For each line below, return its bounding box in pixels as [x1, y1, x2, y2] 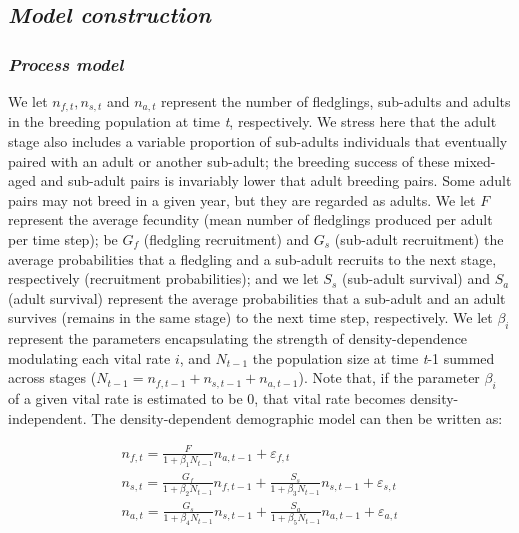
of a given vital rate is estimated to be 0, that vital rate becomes [8, 388, 406, 409]
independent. [8, 407, 87, 428]
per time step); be [8, 229, 118, 250]
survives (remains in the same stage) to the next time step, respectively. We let [8, 307, 493, 328]
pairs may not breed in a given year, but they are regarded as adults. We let [8, 189, 476, 210]
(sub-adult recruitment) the [334, 229, 504, 250]
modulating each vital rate [8, 347, 171, 368]
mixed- [453, 150, 496, 171]
